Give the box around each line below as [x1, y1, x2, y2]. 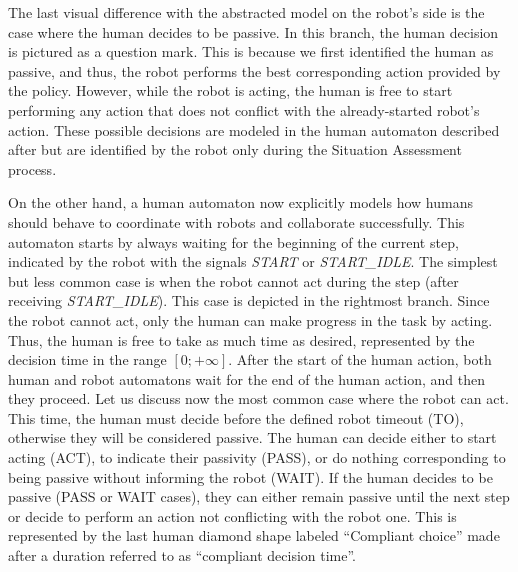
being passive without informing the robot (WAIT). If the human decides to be [8, 466, 493, 487]
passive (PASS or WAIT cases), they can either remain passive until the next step [8, 486, 510, 507]
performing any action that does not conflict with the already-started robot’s [8, 99, 480, 120]
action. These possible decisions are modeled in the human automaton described [8, 119, 500, 140]
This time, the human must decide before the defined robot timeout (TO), [8, 407, 464, 428]
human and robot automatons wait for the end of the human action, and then [8, 368, 485, 389]
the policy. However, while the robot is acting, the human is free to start [8, 80, 453, 101]
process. [8, 158, 57, 179]
